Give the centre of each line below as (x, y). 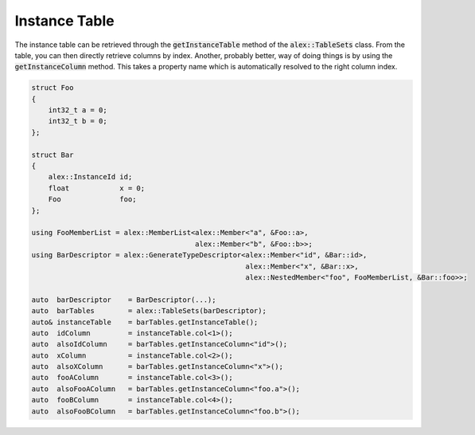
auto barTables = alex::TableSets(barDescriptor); (149, 311)
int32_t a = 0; (78, 110)
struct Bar (53, 155)
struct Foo (53, 88)
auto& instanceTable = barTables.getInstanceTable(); (145, 322)
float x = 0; (97, 188)
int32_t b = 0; (78, 121)
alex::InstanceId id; (90, 177)
